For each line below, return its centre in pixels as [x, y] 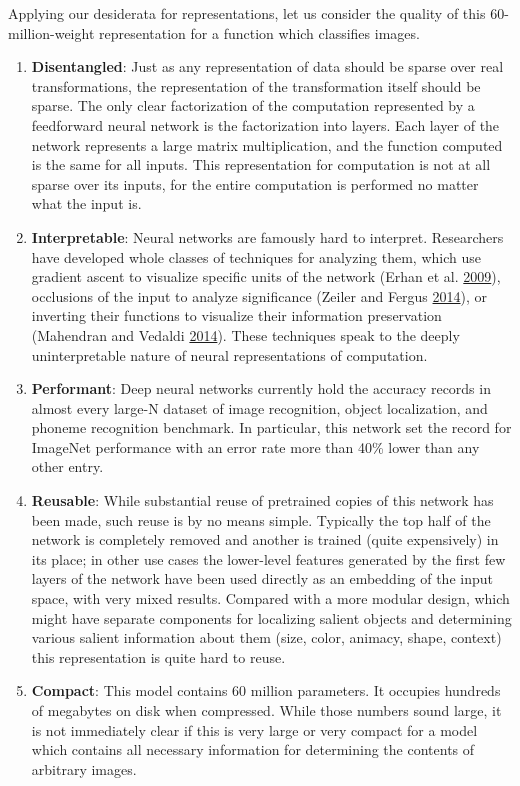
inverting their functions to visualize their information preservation [236, 315]
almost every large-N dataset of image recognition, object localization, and [259, 407]
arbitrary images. [84, 768]
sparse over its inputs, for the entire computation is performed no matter [255, 183]
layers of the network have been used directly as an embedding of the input [262, 578]
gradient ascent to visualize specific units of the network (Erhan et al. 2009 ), [266, 276]
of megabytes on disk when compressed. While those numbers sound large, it [266, 710]
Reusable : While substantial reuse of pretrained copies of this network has [262, 500]
